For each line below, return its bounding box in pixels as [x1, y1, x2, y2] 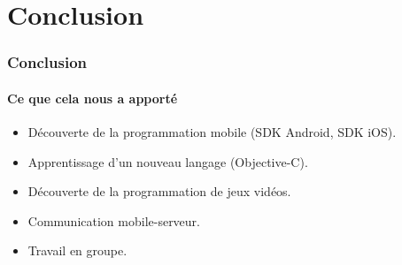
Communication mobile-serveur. [27, 211, 201, 230]
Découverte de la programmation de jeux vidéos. [27, 182, 291, 201]
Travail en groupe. [27, 241, 128, 260]
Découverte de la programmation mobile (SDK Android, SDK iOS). [27, 123, 397, 141]
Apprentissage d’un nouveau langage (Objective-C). [27, 152, 308, 170]
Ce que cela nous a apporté [7, 88, 178, 107]
